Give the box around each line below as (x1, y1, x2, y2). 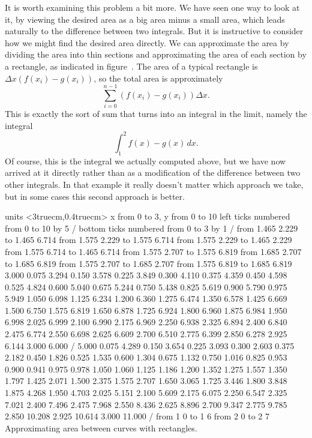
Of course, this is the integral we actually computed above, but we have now (5, 154, 286, 167)
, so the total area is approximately (94, 71, 223, 84)
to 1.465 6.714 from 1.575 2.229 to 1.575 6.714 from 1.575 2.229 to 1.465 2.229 (5, 233, 292, 246)
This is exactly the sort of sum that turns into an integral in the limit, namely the (5, 107, 307, 120)
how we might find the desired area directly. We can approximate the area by (5, 36, 289, 49)
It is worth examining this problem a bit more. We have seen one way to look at (5, 1, 300, 13)
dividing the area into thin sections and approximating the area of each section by (5, 48, 307, 61)
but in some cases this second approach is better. (5, 190, 185, 202)
